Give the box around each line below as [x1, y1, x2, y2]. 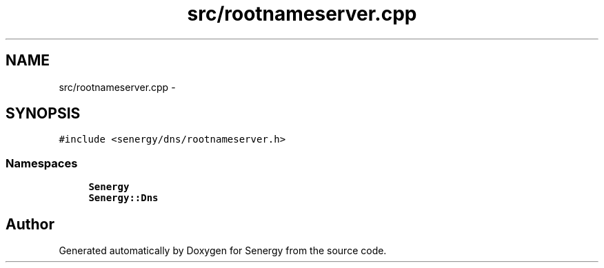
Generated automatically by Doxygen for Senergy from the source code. [59, 245, 387, 257]
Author [6, 215, 54, 233]
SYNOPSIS [6, 105, 81, 123]
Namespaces [6, 156, 78, 170]
